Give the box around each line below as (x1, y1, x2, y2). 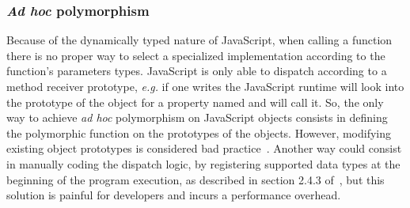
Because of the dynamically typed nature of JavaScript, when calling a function (6, 32, 393, 48)
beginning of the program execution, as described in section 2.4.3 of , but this (6, 171, 385, 187)
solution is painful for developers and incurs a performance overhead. (6, 187, 341, 203)
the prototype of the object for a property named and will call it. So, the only (6, 93, 384, 110)
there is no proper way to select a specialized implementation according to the (6, 47, 385, 63)
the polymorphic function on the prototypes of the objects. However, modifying (6, 124, 392, 141)
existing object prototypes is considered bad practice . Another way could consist (6, 140, 402, 157)
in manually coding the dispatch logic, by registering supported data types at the (6, 155, 401, 172)
